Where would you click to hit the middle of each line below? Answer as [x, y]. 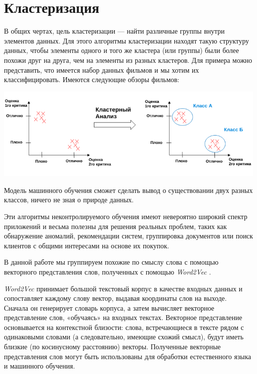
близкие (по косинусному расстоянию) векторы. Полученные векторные [112, 347]
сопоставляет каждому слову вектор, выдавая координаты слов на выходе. [115, 298]
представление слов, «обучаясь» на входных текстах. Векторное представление [123, 317]
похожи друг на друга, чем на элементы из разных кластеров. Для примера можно [128, 60]
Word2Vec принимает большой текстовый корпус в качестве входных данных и [123, 288]
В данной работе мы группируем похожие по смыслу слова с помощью [111, 262]
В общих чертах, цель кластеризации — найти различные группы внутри [114, 31]
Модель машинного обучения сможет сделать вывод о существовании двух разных [128, 190]
